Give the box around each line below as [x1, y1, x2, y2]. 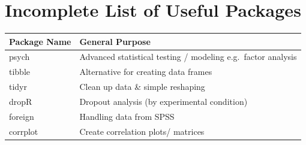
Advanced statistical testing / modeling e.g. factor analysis [79, 50, 297, 63]
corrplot [9, 125, 38, 137]
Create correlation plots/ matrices [79, 125, 205, 137]
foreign [9, 110, 34, 122]
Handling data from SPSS [79, 110, 175, 122]
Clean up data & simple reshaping [79, 80, 205, 93]
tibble [9, 65, 31, 78]
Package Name [9, 35, 71, 47]
